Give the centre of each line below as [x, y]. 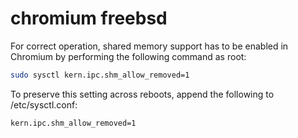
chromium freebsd [89, 18]
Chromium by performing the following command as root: [128, 56]
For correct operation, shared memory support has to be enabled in [149, 46]
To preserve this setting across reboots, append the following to [142, 94]
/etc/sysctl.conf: [44, 104]
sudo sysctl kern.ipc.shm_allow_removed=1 [100, 75]
